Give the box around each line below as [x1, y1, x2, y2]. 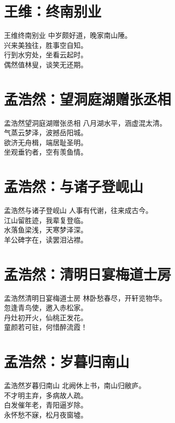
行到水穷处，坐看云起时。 [4, 49, 87, 60]
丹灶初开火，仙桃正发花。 [4, 312, 87, 322]
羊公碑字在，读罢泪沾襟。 [4, 234, 87, 244]
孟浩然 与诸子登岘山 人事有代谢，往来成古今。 [4, 205, 153, 215]
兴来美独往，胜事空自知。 [4, 39, 87, 50]
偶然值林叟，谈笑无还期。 [4, 59, 87, 69]
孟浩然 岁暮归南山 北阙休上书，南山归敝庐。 [4, 380, 146, 391]
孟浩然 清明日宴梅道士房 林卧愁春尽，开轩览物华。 [4, 292, 167, 303]
